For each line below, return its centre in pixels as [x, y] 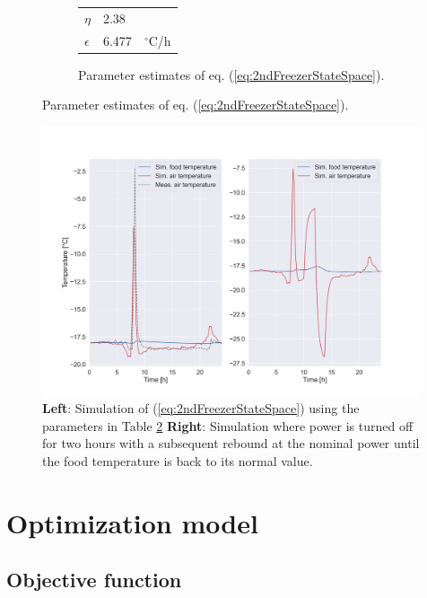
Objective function [94, 580]
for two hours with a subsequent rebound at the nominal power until [231, 443]
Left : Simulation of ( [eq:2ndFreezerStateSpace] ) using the [201, 408]
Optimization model [132, 522]
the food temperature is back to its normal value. [178, 460]
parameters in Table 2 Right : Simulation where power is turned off [228, 425]
